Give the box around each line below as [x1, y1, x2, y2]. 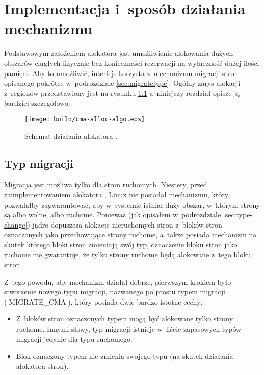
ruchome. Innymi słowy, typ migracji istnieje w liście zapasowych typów [16, 323, 242, 334]
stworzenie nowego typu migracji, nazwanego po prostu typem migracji [4, 286, 225, 297]
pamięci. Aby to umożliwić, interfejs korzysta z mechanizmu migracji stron [4, 67, 239, 78]
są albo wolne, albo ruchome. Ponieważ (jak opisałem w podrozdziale [4, 209, 221, 220]
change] [4, 219, 28, 230]
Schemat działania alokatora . [24, 130, 118, 141]
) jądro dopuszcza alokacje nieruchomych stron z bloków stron [27, 219, 222, 230]
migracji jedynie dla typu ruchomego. [16, 333, 133, 344]
